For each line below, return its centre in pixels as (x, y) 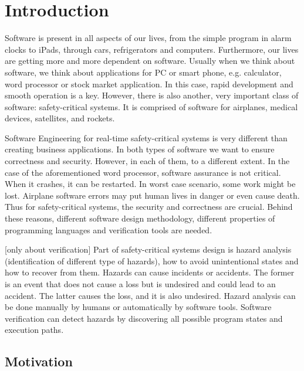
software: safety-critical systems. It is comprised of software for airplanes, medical (151, 106)
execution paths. (34, 330)
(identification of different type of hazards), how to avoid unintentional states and (152, 261)
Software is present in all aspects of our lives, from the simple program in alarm (148, 38)
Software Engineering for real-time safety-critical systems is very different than (146, 137)
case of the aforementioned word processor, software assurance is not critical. (143, 172)
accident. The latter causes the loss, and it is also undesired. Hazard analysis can (150, 295)
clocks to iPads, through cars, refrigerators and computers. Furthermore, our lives (152, 49)
